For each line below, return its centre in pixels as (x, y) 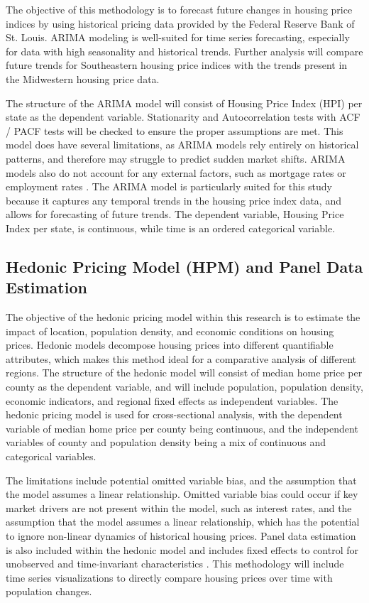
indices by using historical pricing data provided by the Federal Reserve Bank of (180, 23)
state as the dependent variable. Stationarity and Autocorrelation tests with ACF (183, 117)
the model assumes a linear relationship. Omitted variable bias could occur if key (182, 494)
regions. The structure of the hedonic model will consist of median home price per (184, 373)
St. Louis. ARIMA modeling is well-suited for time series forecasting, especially (178, 37)
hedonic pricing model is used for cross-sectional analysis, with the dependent (174, 414)
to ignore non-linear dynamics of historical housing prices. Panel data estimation (181, 536)
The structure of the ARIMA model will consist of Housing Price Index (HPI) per (184, 103)
